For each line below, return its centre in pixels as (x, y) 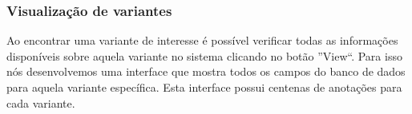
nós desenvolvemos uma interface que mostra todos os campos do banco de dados (206, 71)
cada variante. (41, 102)
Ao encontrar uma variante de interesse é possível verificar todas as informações (202, 40)
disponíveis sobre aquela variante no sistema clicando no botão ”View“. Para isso (204, 55)
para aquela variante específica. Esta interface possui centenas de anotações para (204, 87)
